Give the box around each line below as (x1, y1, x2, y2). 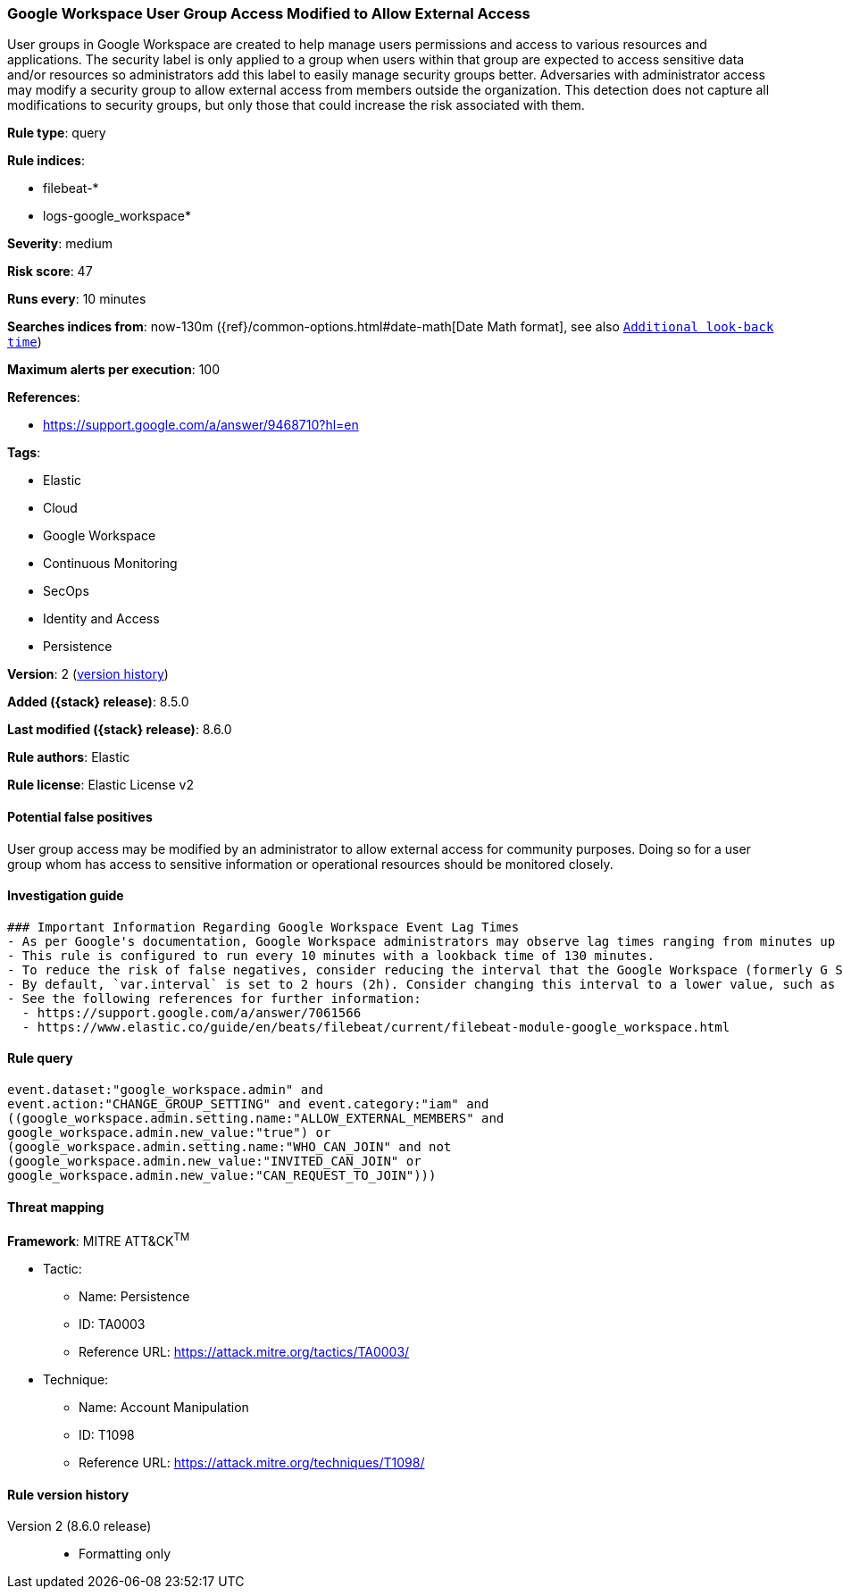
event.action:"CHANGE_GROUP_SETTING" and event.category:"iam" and (7, 1097, 489, 1112)
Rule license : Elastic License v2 (7, 777, 194, 793)
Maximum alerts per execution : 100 (7, 362, 221, 378)
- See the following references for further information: (7, 990, 421, 1006)
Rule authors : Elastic (7, 749, 130, 765)
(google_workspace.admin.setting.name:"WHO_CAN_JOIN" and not (7, 1140, 452, 1155)
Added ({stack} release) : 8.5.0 (7, 694, 189, 710)
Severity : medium (7, 236, 113, 252)
